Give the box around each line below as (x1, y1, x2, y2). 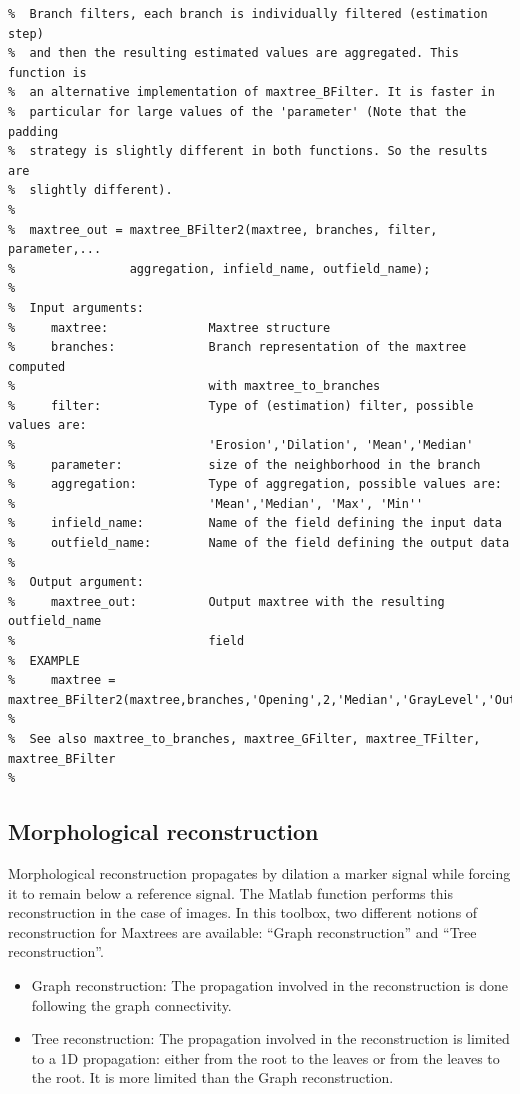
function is (8, 65, 87, 80)
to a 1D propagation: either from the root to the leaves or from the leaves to (31, 1047, 500, 1068)
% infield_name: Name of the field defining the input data (8, 516, 502, 531)
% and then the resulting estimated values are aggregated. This (8, 46, 460, 61)
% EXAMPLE (8, 653, 80, 668)
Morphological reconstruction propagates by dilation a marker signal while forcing (8, 862, 511, 883)
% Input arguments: (8, 300, 145, 315)
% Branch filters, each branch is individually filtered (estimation (8, 7, 488, 21)
